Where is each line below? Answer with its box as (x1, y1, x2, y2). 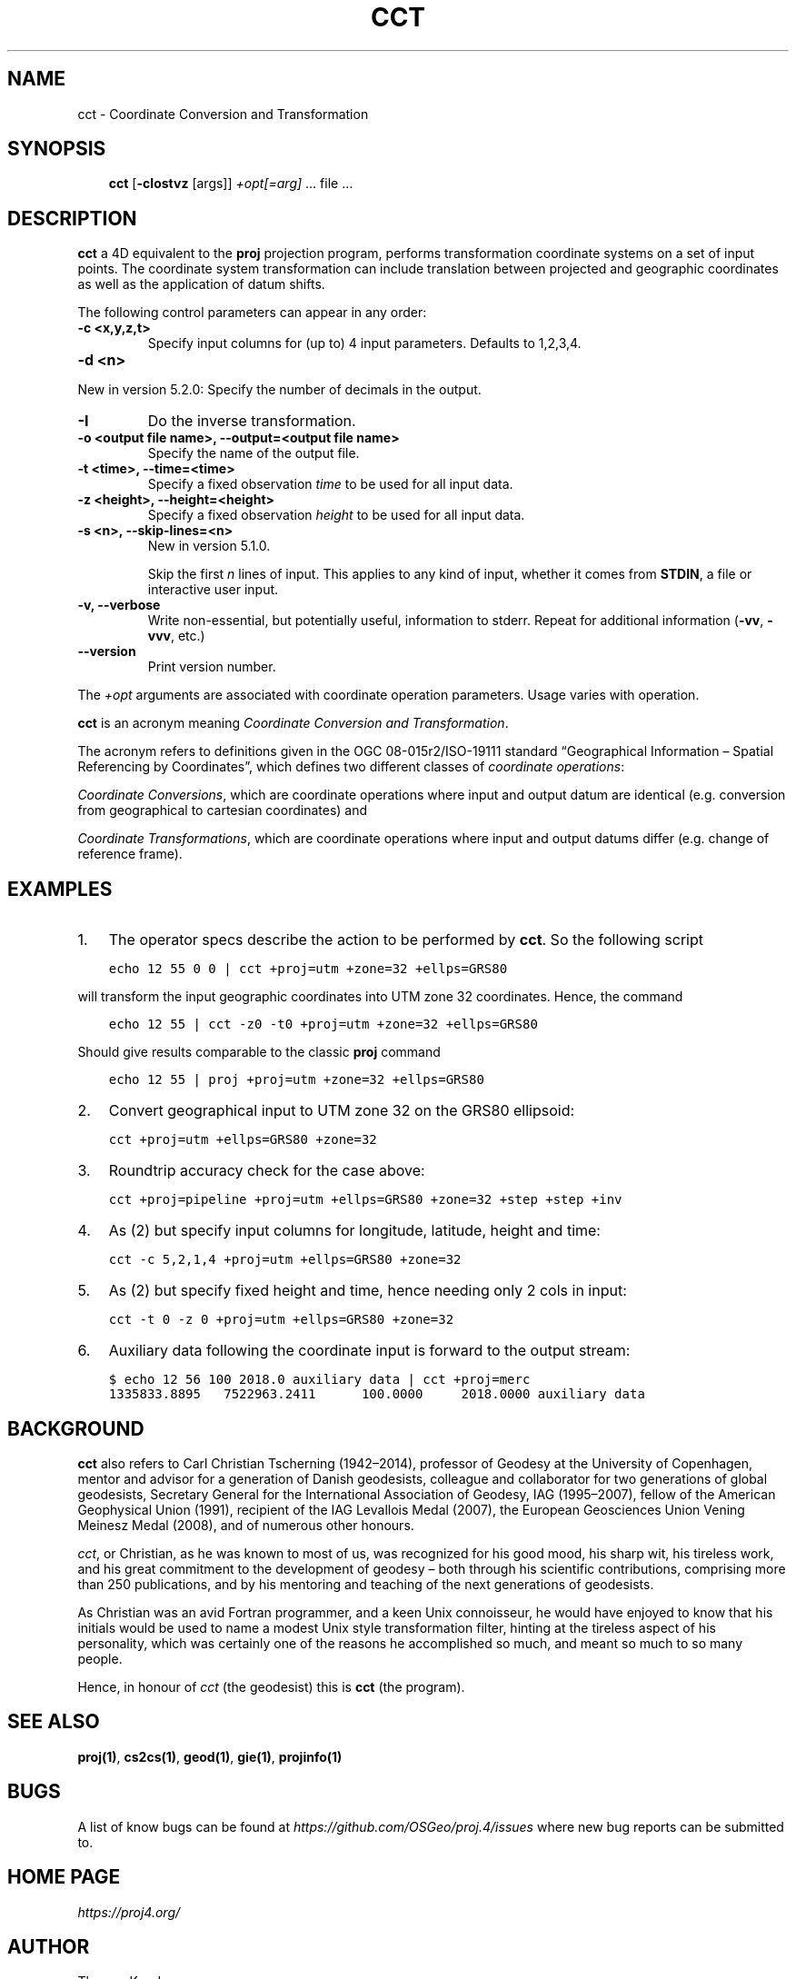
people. (77, 1650, 123, 1666)
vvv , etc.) (147, 628, 205, 644)
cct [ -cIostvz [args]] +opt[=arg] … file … (108, 175, 353, 192)
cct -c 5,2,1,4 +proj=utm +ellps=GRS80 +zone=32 (108, 1252, 462, 1268)
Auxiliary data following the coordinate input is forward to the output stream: (108, 1341, 631, 1360)
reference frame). (77, 846, 183, 862)
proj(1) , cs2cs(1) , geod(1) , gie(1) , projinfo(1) (77, 1748, 343, 1765)
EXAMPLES (7, 877, 113, 900)
